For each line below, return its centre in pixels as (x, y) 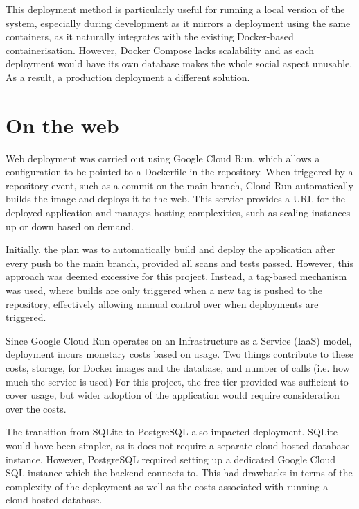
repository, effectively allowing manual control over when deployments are (162, 303)
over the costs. (36, 408)
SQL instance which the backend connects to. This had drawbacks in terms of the (179, 473)
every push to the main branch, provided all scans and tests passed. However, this (180, 262)
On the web (62, 124)
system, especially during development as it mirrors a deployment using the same (178, 23)
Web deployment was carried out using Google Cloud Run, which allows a (163, 158)
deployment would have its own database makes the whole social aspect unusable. (179, 63)
